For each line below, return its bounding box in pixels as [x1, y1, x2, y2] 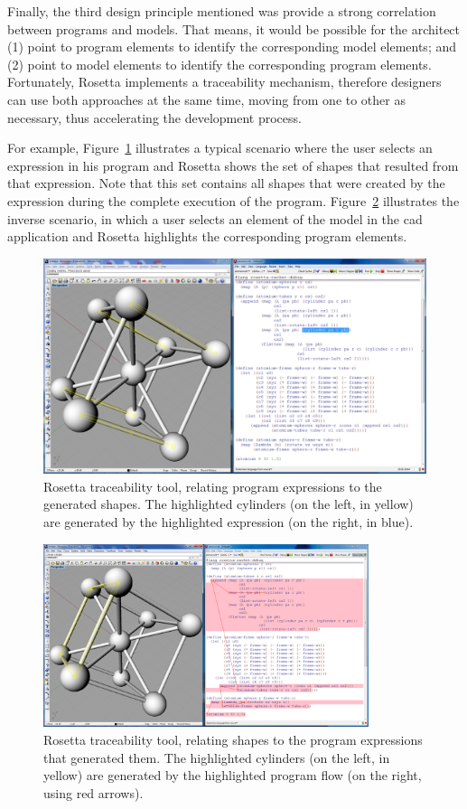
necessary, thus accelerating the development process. [7, 108, 302, 127]
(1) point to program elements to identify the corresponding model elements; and [7, 37, 456, 56]
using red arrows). [43, 783, 144, 802]
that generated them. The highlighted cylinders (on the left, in [43, 748, 390, 767]
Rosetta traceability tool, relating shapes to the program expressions [43, 729, 423, 748]
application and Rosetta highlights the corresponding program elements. [7, 227, 407, 246]
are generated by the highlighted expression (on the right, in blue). [43, 513, 414, 531]
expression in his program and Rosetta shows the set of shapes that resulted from [7, 155, 459, 174]
